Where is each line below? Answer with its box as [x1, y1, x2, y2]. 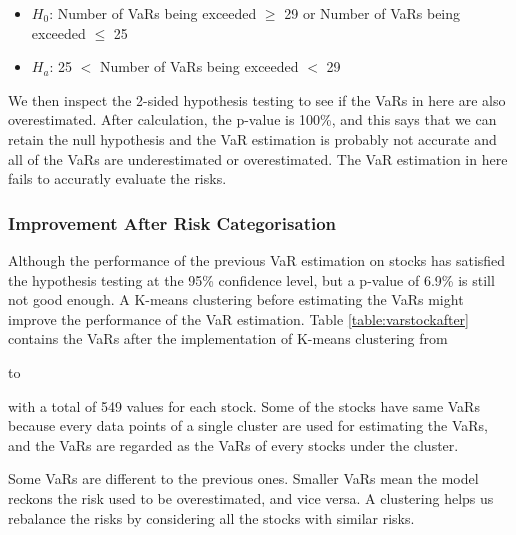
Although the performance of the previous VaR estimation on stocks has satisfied [8, 249, 506, 270]
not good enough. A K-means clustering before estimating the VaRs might [8, 289, 464, 310]
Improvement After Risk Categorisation [8, 210, 337, 235]
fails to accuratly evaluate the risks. [8, 168, 227, 189]
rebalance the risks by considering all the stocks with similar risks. [8, 507, 415, 528]
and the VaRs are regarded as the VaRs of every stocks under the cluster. [8, 434, 459, 455]
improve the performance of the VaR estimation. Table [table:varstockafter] [8, 308, 470, 329]
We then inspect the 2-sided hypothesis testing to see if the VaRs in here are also [8, 89, 506, 110]
